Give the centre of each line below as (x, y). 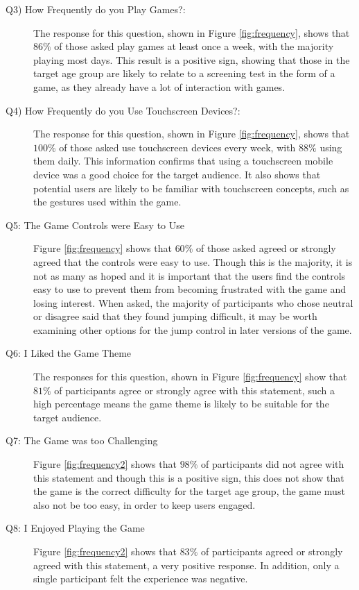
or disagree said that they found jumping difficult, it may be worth (175, 316)
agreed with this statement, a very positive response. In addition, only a (186, 565)
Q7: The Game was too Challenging (82, 440)
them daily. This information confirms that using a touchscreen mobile (183, 161)
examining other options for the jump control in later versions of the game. (193, 329)
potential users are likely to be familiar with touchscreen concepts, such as (191, 188)
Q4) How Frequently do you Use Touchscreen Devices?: (123, 110)
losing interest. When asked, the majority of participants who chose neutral (193, 302)
